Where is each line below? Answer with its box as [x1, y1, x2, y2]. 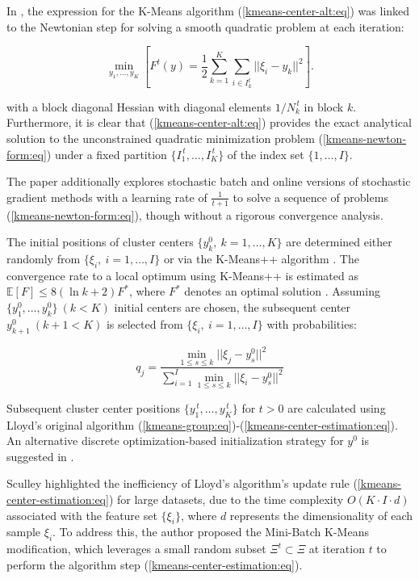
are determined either [286, 233, 392, 250]
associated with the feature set [6, 506, 157, 523]
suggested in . [6, 447, 74, 464]
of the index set [227, 145, 304, 162]
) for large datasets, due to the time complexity [108, 491, 344, 508]
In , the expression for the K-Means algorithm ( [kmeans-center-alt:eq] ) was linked [6, 2, 410, 19]
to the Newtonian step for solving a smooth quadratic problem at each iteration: [6, 18, 404, 35]
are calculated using [287, 399, 386, 416]
